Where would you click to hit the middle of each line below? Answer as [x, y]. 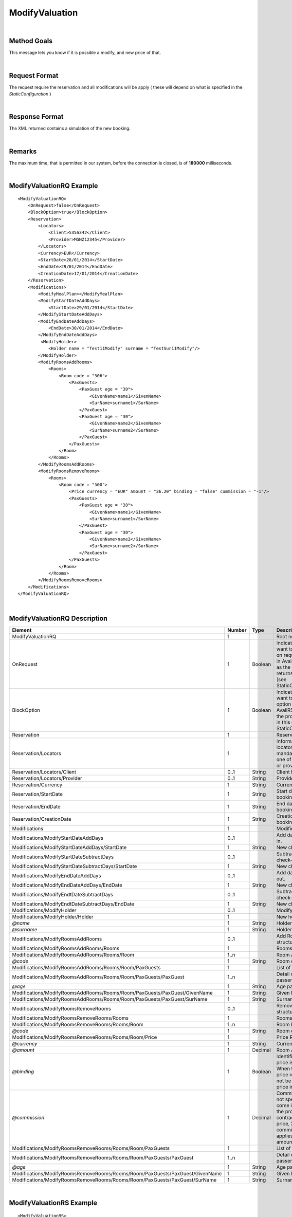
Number [237, 630]
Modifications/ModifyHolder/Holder [53, 917]
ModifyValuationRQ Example [54, 186]
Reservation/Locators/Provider [47, 778]
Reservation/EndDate [36, 807]
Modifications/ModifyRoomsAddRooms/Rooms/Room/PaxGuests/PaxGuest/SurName [110, 999]
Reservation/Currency [37, 785]
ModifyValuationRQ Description [58, 618]
